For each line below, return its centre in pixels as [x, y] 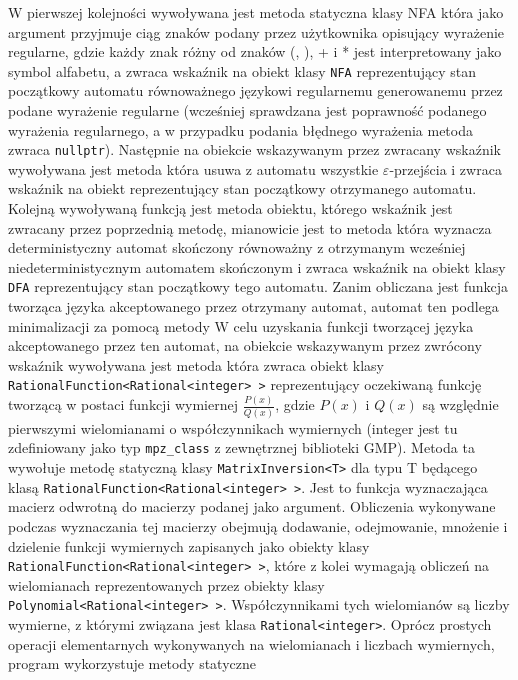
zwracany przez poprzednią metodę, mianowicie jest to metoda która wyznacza [250, 227]
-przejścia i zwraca [445, 168]
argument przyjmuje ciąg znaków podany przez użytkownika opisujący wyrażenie [256, 31]
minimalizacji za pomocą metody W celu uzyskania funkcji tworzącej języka [241, 325]
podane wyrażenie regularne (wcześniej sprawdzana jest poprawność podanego [247, 110]
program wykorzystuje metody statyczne [132, 663]
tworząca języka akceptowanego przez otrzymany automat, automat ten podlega [253, 306]
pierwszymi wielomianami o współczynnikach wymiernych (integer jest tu [233, 427]
